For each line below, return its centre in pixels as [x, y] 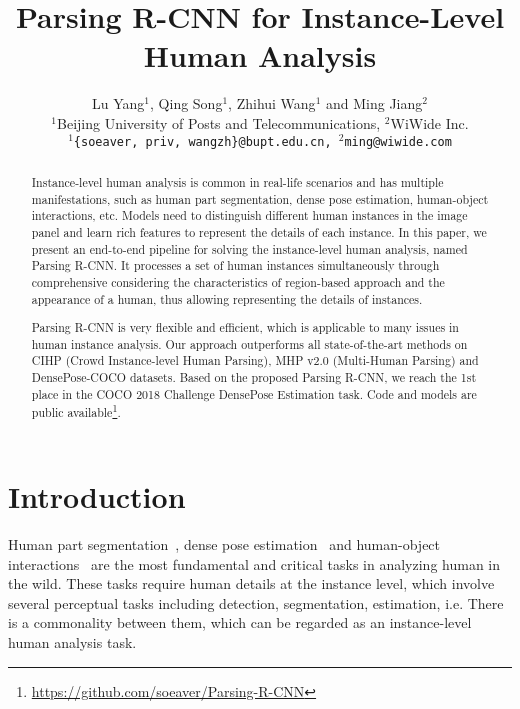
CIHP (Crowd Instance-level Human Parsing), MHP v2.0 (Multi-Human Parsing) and [255, 360]
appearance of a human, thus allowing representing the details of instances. [227, 298]
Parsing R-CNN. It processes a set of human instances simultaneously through [235, 265]
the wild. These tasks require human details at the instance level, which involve [251, 583]
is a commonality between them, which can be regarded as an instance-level [240, 622]
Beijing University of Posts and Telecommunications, [219, 122]
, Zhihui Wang [272, 103]
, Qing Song [186, 103]
